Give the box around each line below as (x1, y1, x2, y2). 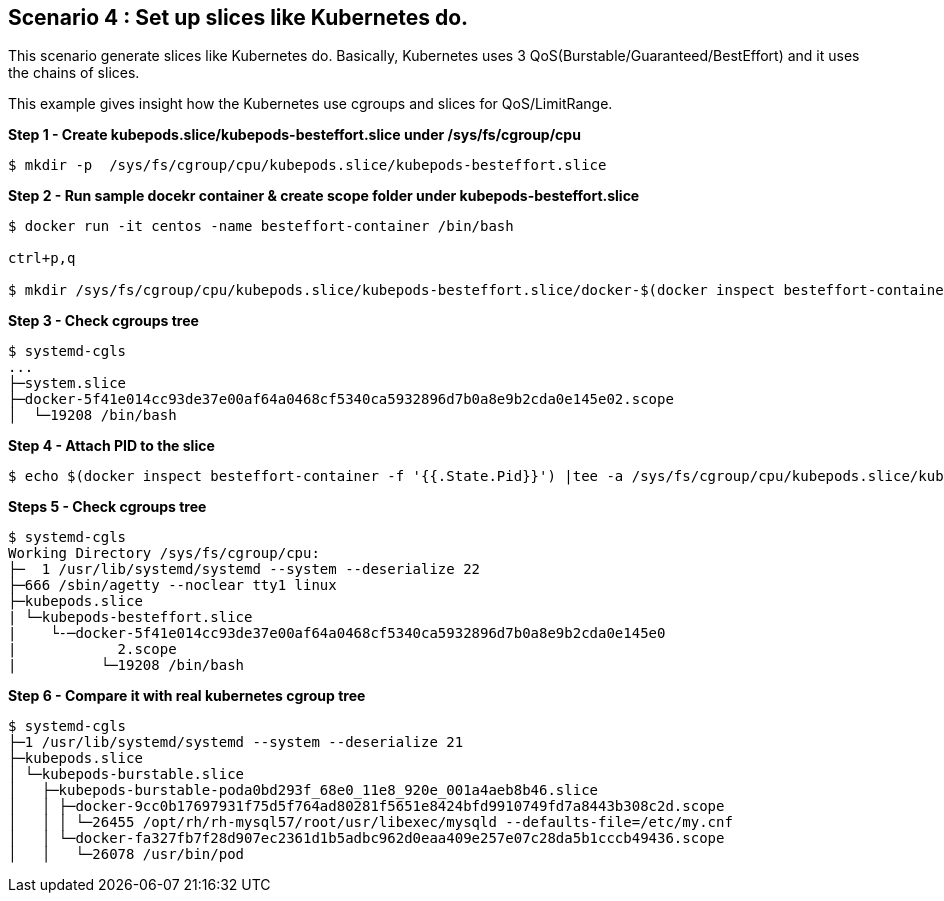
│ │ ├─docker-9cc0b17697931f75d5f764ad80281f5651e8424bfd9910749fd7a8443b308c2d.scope (8, 798, 725, 815)
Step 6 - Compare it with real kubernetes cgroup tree (8, 687, 366, 705)
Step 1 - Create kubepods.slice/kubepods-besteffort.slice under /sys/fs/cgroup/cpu (8, 126, 581, 144)
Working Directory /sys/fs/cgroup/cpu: (8, 545, 320, 562)
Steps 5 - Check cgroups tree (8, 498, 207, 516)
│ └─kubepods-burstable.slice (8, 766, 245, 783)
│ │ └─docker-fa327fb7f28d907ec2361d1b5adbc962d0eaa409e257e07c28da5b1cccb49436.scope (8, 830, 725, 847)
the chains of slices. (8, 64, 140, 82)
